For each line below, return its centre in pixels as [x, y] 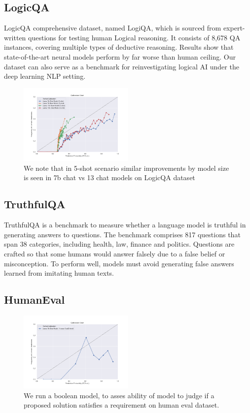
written [15, 37]
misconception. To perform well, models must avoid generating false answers [119, 263]
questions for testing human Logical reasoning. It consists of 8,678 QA [134, 37]
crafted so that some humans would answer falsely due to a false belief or [115, 253]
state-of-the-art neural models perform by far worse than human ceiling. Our [120, 56]
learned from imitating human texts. [59, 273]
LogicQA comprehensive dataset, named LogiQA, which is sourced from [113, 28]
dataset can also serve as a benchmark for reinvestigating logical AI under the [122, 66]
